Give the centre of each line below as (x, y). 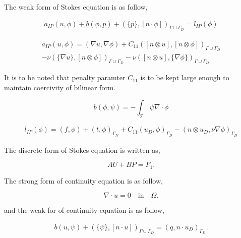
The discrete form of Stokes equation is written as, (82, 150)
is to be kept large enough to (185, 77)
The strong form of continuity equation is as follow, (83, 180)
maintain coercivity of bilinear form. (60, 87)
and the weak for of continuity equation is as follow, (84, 210)
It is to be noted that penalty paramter (65, 77)
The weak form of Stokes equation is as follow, (76, 7)
